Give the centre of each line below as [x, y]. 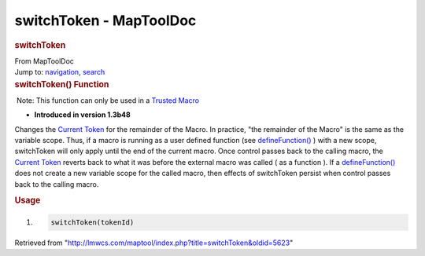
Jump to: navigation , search [60, 72]
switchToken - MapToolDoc [105, 20]
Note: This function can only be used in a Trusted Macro [108, 100]
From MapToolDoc [44, 61]
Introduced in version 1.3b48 [83, 115]
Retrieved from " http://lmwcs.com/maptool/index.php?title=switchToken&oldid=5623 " [154, 243]
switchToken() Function [62, 84]
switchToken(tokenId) [92, 222]
